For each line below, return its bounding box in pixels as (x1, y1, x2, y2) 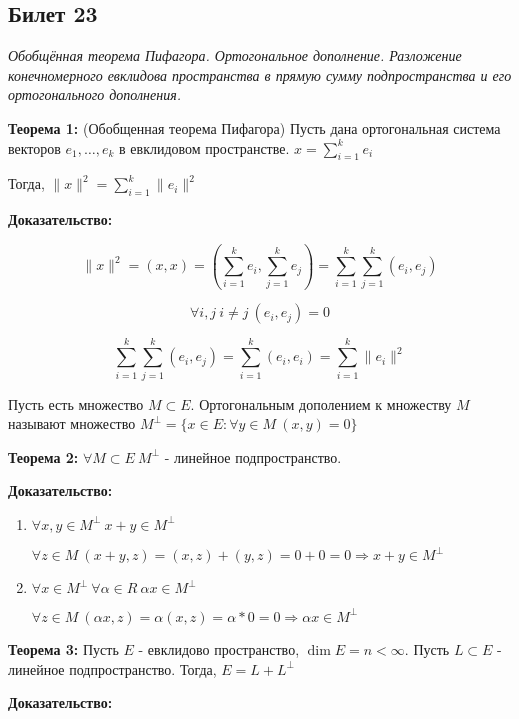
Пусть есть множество (8, 393, 144, 414)
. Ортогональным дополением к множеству (190, 393, 452, 414)
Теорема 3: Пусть (8, 638, 119, 659)
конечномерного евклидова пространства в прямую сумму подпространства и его (8, 64, 512, 85)
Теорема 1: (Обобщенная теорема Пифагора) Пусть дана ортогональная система (8, 117, 501, 138)
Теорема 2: (8, 446, 79, 467)
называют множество (8, 413, 136, 434)
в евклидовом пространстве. (119, 137, 290, 158)
